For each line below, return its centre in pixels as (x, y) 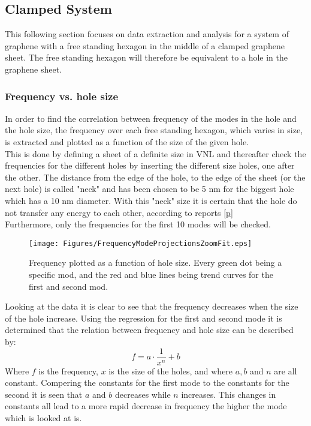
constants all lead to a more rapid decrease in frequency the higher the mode (146, 406)
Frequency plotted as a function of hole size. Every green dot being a (155, 262)
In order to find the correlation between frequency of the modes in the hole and (151, 118)
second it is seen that (44, 394)
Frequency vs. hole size (62, 96)
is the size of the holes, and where (171, 370)
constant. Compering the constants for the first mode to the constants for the (147, 382)
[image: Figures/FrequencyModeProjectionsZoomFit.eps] (141, 243)
